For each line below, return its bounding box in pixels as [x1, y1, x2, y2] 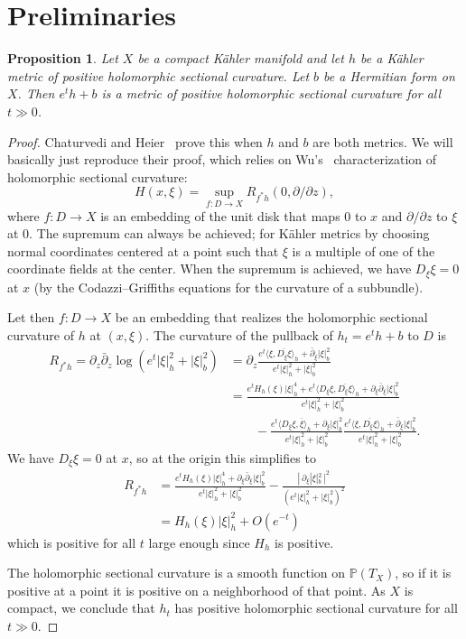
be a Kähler [360, 49, 424, 68]
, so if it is [395, 563, 452, 582]
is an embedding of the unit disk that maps [100, 206, 340, 225]
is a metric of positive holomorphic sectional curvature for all [101, 84, 442, 103]
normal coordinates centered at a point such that [7, 241, 279, 260]
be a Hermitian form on [323, 66, 455, 85]
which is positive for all [7, 532, 136, 551]
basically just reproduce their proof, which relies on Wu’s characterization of [7, 150, 437, 169]
